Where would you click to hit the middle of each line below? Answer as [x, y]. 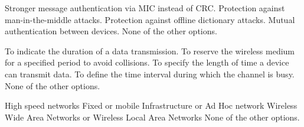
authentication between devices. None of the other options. [111, 31]
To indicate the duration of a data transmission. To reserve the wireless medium [150, 51]
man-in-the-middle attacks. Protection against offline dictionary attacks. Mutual [150, 19]
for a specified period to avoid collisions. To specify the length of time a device [147, 62]
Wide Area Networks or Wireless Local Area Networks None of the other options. [152, 117]
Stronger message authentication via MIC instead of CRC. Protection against [145, 8]
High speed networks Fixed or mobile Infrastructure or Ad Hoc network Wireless [151, 105]
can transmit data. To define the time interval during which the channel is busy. [150, 74]
